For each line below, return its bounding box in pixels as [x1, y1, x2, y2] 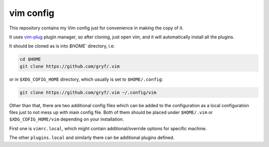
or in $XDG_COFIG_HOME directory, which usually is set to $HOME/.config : [9, 76, 163, 82]
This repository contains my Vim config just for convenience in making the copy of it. [9, 25, 184, 31]
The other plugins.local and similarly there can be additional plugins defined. [9, 135, 175, 141]
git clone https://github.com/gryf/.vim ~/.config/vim [19, 90, 156, 95]
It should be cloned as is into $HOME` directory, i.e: [9, 43, 115, 49]
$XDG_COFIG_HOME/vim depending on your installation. [9, 116, 124, 122]
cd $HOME [19, 56, 41, 62]
